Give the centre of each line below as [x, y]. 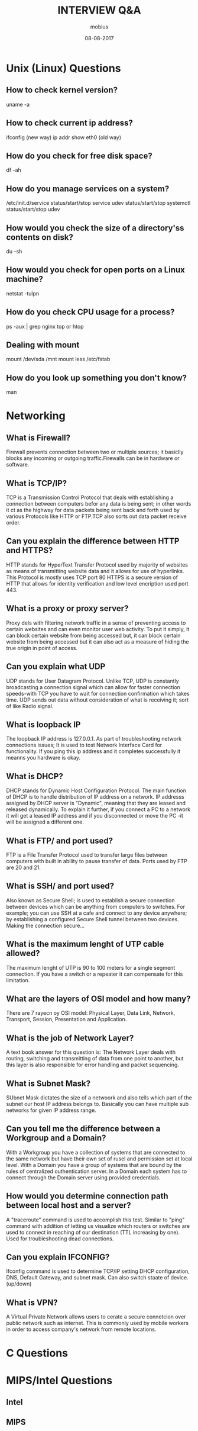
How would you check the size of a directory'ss [95, 228]
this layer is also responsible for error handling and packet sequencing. [92, 1065]
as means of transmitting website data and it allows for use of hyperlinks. [95, 571]
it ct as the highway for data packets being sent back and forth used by [93, 510]
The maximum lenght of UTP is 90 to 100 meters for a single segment [91, 967]
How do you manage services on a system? [88, 189]
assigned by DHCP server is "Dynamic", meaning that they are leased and [96, 803]
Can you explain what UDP [56, 667]
